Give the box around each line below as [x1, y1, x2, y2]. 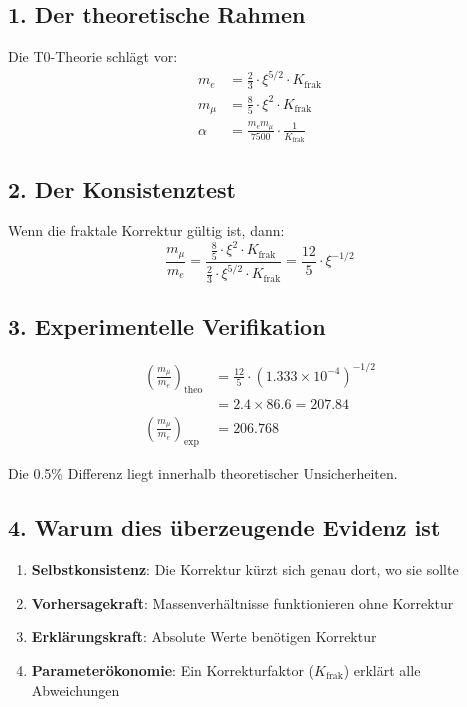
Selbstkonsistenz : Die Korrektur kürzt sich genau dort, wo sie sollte [31, 559, 459, 580]
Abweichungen [31, 679, 120, 700]
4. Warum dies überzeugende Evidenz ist [8, 512, 441, 543]
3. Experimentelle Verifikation [8, 311, 326, 342]
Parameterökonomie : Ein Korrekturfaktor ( [31, 659, 315, 680]
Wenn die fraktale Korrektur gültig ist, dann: [8, 220, 285, 241]
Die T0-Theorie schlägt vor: [8, 46, 178, 67]
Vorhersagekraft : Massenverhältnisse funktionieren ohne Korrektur [31, 592, 454, 613]
